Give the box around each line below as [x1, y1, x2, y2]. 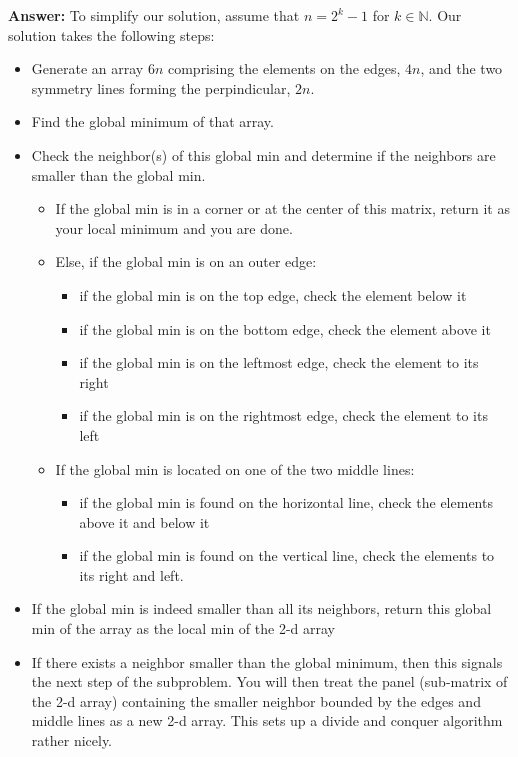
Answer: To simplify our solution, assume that [8, 5, 300, 25]
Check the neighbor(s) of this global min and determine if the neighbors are [31, 144, 496, 165]
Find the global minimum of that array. [31, 111, 274, 132]
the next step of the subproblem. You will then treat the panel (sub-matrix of [31, 671, 508, 692]
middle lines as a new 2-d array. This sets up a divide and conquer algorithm [31, 710, 503, 731]
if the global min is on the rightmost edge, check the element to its [79, 405, 488, 426]
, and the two [420, 58, 503, 79]
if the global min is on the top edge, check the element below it [79, 284, 467, 305]
